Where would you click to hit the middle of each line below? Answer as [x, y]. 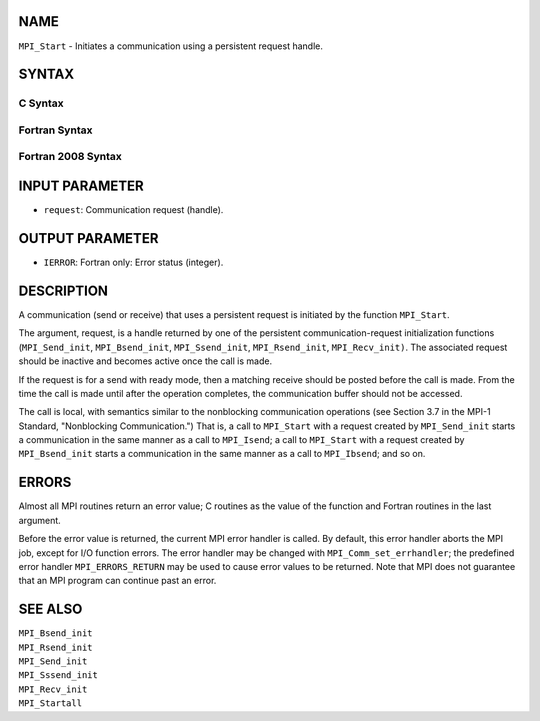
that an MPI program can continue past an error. [117, 581]
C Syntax [41, 103]
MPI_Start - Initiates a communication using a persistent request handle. [171, 46]
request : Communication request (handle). [133, 210]
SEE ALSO [50, 609]
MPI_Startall [50, 703]
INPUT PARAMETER [81, 186]
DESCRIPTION [63, 290]
